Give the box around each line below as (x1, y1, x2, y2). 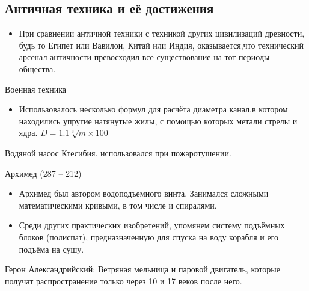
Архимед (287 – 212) (5, 167, 82, 179)
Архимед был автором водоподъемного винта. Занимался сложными (19, 187, 269, 200)
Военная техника (5, 82, 66, 95)
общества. (19, 62, 56, 75)
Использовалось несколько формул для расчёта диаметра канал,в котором (19, 103, 288, 115)
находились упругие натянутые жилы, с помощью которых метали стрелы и (19, 114, 298, 127)
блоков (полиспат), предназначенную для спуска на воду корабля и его (19, 230, 279, 243)
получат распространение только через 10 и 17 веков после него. (5, 274, 242, 287)
